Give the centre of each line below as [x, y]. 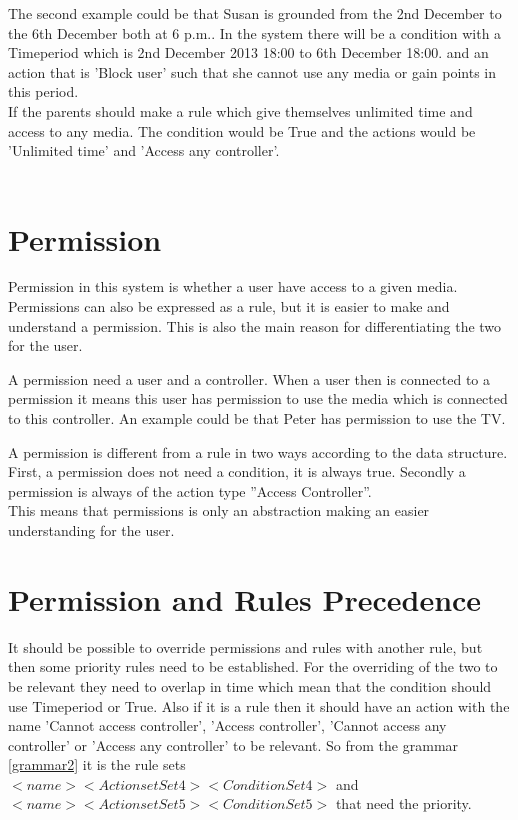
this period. [43, 91]
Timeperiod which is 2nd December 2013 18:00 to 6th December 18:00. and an [248, 52]
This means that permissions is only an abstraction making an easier [219, 510]
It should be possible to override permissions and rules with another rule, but [245, 646]
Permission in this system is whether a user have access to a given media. [233, 286]
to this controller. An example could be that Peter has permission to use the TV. [257, 418]
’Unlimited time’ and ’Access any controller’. [144, 150]
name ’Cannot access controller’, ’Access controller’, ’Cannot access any [227, 725]
